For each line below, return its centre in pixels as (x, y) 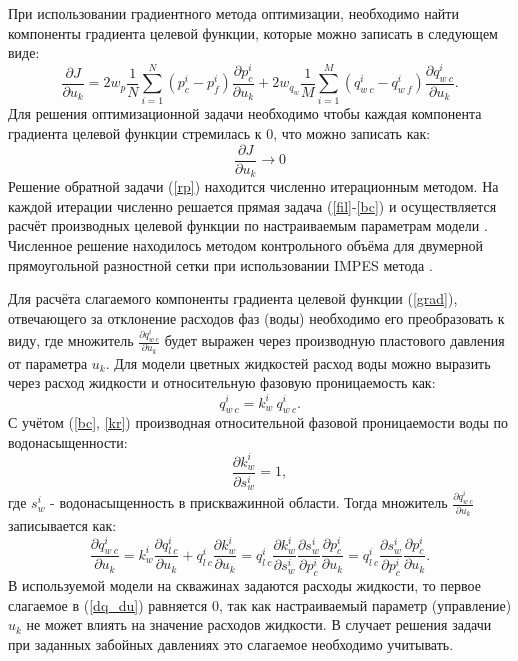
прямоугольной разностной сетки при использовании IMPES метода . (220, 264)
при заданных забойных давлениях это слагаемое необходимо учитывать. (231, 643)
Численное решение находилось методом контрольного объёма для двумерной (245, 244)
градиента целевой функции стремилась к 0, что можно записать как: (219, 133)
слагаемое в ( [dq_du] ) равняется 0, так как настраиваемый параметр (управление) (260, 604)
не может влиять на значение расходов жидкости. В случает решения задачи (259, 624)
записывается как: (62, 524)
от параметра (48, 362)
